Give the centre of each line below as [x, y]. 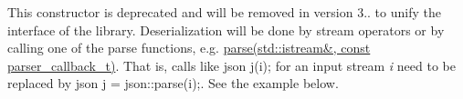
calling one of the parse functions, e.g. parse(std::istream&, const [189, 48]
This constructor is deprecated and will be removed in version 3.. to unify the [224, 12]
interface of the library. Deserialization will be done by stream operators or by [226, 30]
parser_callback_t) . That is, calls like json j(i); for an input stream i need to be [231, 65]
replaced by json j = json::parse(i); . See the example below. [173, 83]
